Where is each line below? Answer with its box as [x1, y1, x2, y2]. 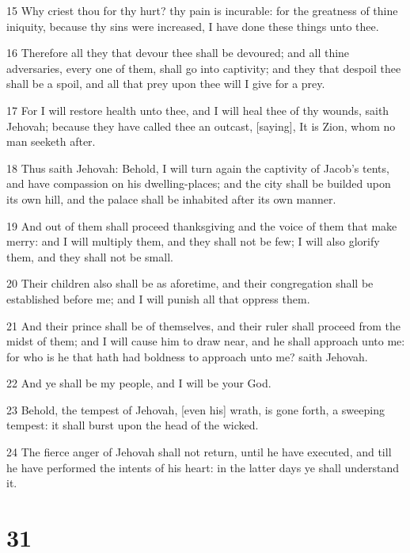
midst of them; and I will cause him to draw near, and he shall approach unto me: [6, 333, 405, 349]
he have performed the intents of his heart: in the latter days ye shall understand [6, 459, 400, 475]
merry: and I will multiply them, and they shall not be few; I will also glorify [6, 233, 380, 250]
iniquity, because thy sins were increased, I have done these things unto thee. [6, 17, 379, 34]
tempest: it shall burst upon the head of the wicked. [6, 417, 259, 433]
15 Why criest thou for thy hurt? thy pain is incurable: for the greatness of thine [6, 2, 398, 18]
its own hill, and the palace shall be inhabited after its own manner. [6, 190, 336, 207]
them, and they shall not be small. [6, 248, 173, 265]
